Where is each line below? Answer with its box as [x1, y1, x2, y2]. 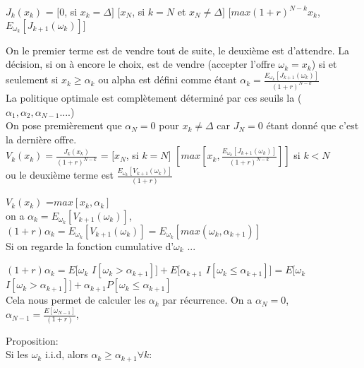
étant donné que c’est [266, 118, 359, 133]
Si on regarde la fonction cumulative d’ [6, 238, 174, 253]
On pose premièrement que [6, 118, 122, 133]
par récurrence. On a [162, 292, 253, 307]
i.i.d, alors [44, 347, 88, 362]
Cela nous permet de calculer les [6, 292, 146, 307]
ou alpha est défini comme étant [98, 72, 237, 87]
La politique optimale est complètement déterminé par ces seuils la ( [6, 90, 302, 105]
